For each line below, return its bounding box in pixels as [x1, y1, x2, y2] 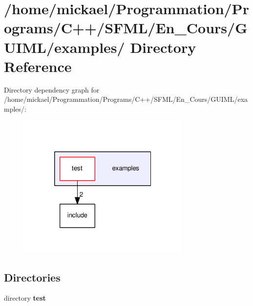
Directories [4, 270, 61, 285]
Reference [4, 56, 72, 76]
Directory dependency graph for [4, 84, 100, 94]
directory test [4, 292, 46, 303]
